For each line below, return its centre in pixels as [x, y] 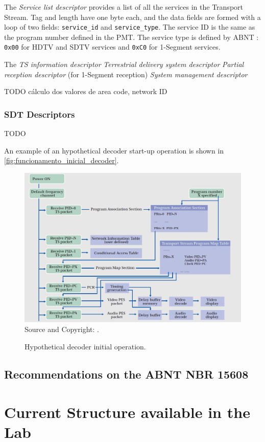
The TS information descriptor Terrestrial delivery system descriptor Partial [124, 64]
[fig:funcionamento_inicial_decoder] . [62, 160]
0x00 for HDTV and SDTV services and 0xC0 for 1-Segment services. [112, 47]
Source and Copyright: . [62, 329]
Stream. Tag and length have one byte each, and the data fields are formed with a [132, 17]
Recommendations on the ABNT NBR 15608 [126, 374]
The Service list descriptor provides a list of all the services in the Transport [124, 7]
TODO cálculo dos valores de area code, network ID [86, 91]
